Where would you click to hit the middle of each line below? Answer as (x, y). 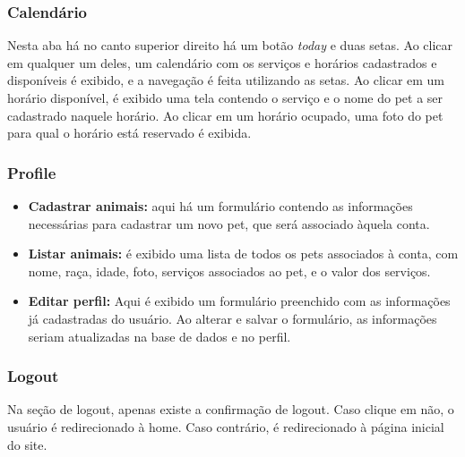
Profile (32, 172)
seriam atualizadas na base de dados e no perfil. (159, 336)
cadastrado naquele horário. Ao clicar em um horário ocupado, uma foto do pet (225, 115)
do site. (27, 444)
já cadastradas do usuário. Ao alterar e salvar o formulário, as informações (232, 318)
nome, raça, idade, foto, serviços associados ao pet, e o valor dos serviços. (229, 271)
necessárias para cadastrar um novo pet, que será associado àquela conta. (229, 223)
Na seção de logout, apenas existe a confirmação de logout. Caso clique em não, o (231, 409)
